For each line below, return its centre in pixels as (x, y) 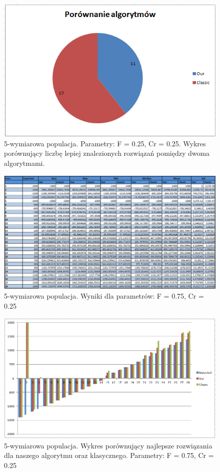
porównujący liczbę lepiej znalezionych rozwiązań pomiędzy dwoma (107, 153)
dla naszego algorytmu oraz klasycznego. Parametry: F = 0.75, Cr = (109, 455)
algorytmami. (24, 163)
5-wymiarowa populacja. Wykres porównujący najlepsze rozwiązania (108, 445)
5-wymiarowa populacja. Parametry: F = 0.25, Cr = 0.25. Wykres (105, 143)
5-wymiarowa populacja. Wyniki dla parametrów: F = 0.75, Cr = (104, 296)
